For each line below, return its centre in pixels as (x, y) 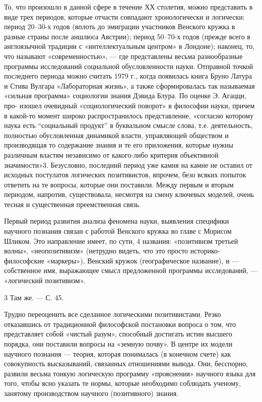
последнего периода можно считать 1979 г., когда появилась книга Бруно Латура (128, 76)
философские (24, 260)
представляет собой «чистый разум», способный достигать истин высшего (118, 334)
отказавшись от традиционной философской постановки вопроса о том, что (120, 324)
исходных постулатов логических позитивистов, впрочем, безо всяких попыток (125, 175)
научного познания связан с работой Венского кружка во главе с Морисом (118, 231)
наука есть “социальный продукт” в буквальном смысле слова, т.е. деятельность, (128, 125)
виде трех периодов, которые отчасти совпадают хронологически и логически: (124, 16)
